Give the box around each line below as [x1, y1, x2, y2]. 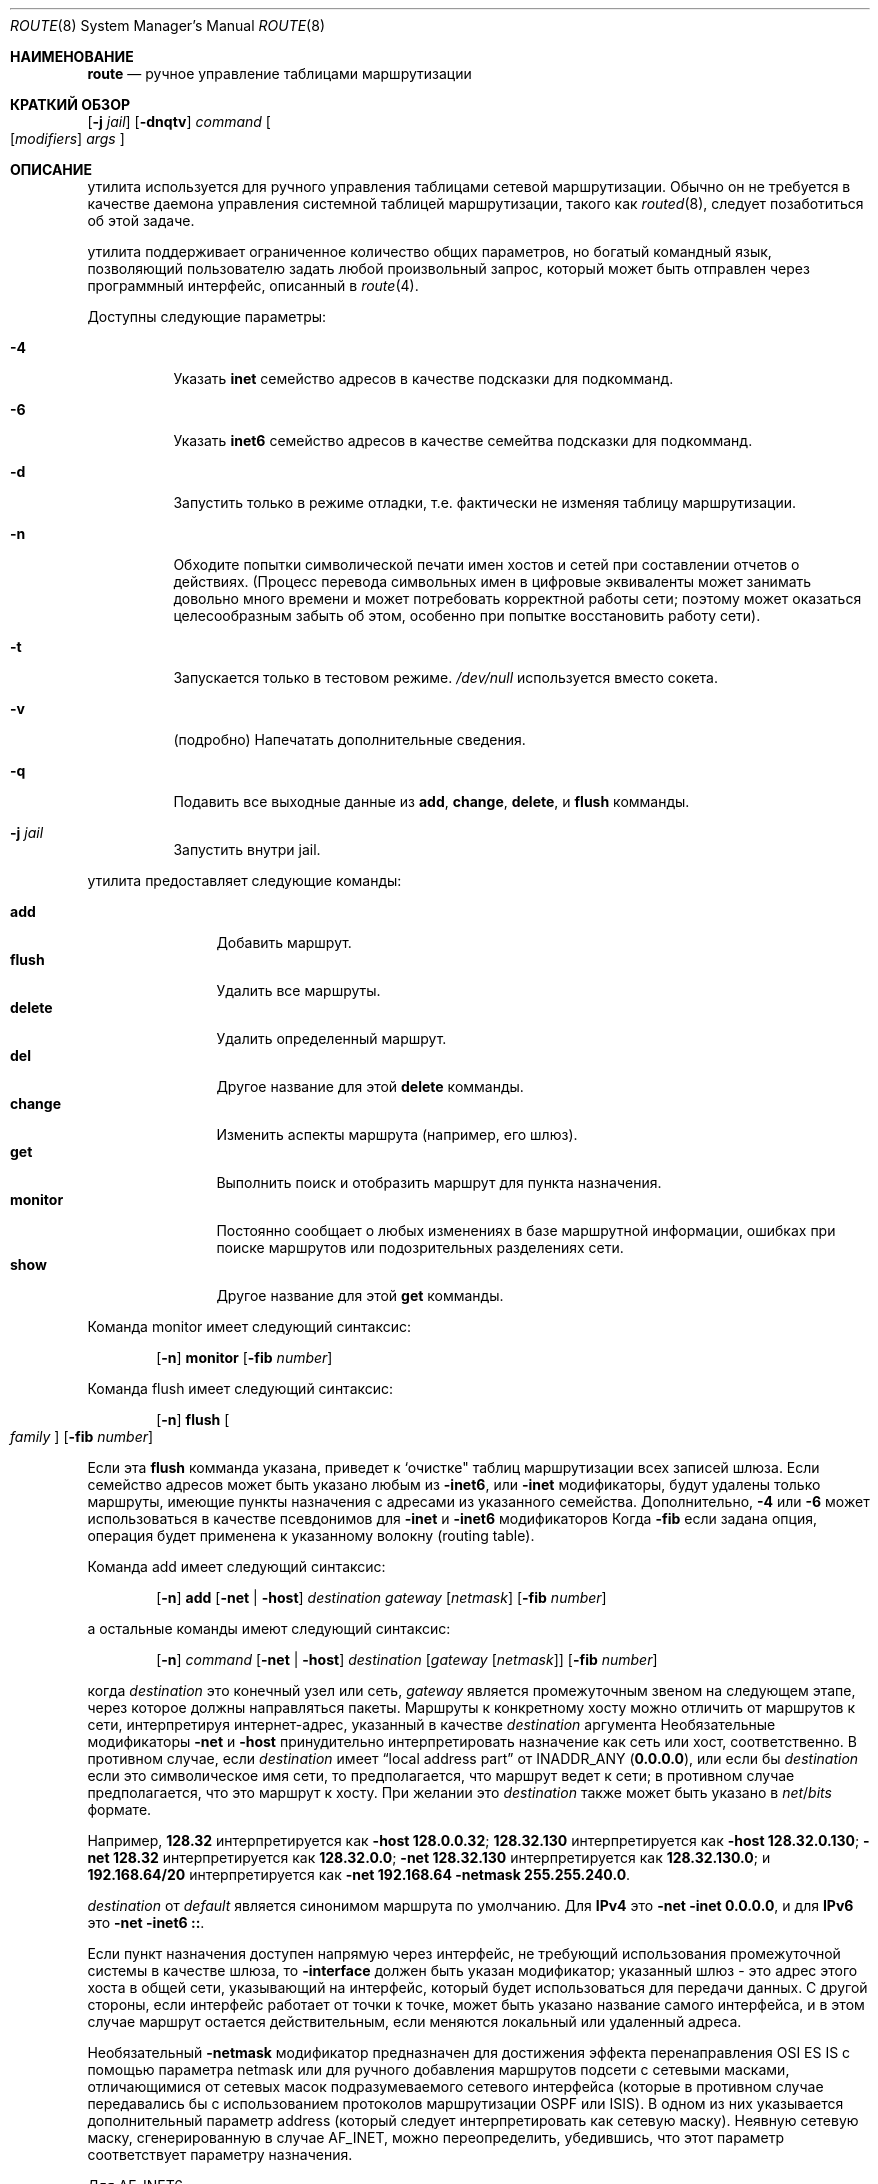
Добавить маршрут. [216, 934, 352, 951]
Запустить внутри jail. [173, 841, 321, 858]
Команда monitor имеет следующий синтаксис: [87, 1318, 411, 1335]
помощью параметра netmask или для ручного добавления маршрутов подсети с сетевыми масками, [87, 2061, 790, 2078]
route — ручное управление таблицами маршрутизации [87, 65, 472, 82]
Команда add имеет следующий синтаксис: [87, 1558, 386, 1575]
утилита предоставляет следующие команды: [87, 872, 402, 889]
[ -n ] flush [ [156, 1411, 230, 1428]
